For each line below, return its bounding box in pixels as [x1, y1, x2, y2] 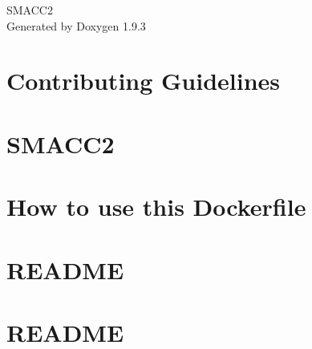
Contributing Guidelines [6, 64, 281, 97]
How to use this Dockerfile [6, 190, 306, 223]
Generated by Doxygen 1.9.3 [6, 17, 146, 34]
